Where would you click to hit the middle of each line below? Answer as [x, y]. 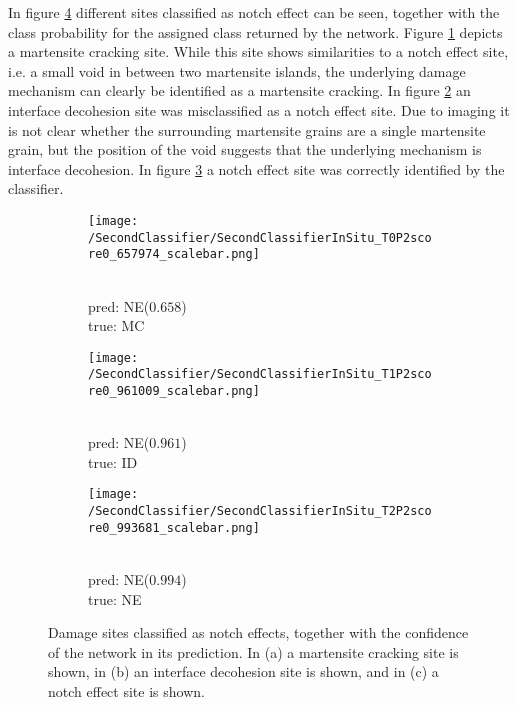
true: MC [116, 325]
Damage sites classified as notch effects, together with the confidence [258, 632]
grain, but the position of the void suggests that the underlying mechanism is [245, 149]
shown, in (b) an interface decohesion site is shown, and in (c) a [243, 671]
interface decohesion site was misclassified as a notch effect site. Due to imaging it [259, 109]
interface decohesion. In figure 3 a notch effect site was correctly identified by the [256, 168]
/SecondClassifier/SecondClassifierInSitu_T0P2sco [260, 237]
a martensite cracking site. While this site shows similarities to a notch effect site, [258, 51]
